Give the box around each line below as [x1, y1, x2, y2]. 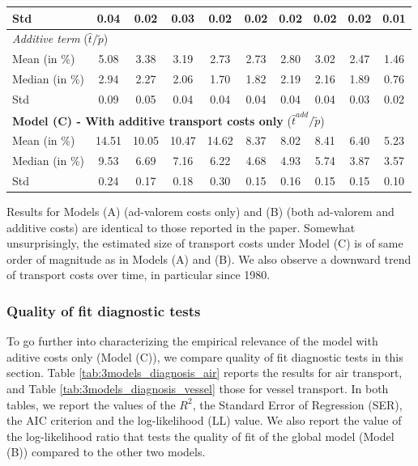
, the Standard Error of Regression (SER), [192, 396, 403, 413]
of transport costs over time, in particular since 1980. [6, 266, 271, 283]
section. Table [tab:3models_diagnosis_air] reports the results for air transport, [6, 364, 403, 381]
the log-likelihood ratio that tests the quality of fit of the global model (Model [6, 427, 395, 444]
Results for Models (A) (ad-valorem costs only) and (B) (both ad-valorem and [6, 203, 395, 220]
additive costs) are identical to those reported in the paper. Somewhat [6, 218, 356, 235]
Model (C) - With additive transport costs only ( [12, 112, 292, 129]
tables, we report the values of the [6, 396, 176, 413]
